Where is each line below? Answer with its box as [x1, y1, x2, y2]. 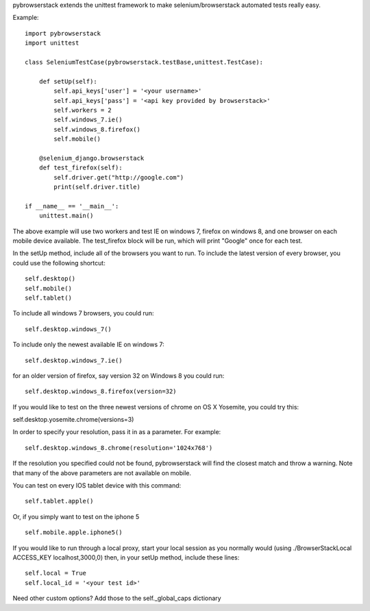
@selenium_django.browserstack [38, 154, 145, 162]
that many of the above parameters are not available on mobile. [12, 468, 192, 477]
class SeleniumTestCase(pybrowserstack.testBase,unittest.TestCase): [25, 58, 264, 66]
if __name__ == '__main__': [25, 202, 119, 210]
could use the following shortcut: [12, 259, 106, 267]
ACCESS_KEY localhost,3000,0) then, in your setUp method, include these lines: [12, 553, 240, 562]
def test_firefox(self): [38, 164, 123, 171]
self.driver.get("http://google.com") [53, 173, 184, 181]
